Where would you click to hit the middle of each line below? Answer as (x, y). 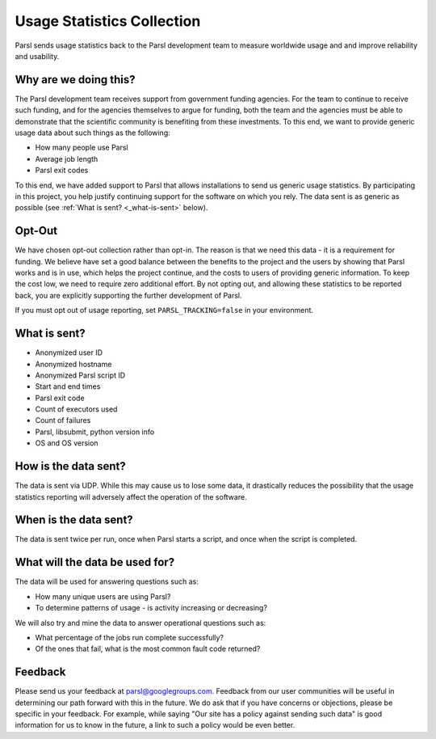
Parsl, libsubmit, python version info (95, 432)
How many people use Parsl (82, 148)
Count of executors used (76, 409)
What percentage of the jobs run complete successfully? (130, 637)
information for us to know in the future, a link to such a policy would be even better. (155, 725)
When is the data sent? (74, 520)
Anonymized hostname (73, 364)
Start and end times (68, 386)
